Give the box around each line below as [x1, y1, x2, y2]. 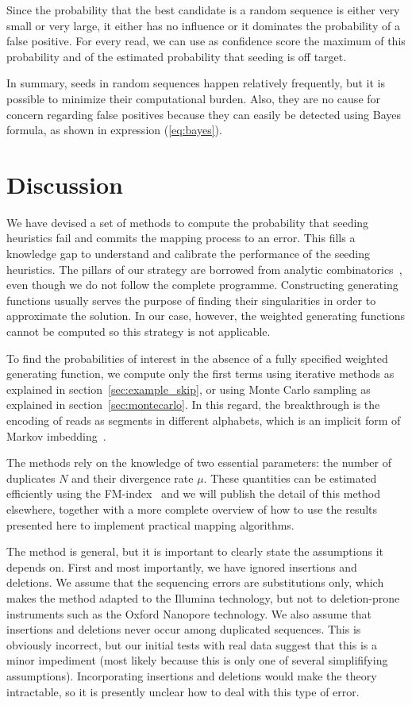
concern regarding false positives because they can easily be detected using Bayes [6, 106, 402, 122]
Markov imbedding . [6, 427, 106, 444]
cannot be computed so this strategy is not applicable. [6, 323, 271, 340]
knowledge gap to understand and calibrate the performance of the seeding [6, 245, 371, 262]
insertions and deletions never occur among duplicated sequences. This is [6, 621, 361, 638]
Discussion [6, 168, 123, 200]
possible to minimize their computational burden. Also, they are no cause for [6, 90, 381, 106]
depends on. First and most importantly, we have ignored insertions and [6, 558, 357, 575]
